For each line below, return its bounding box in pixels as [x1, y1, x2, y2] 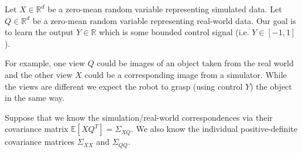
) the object [250, 80, 292, 92]
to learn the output [5, 26, 74, 38]
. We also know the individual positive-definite [131, 123, 297, 135]
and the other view [5, 68, 73, 80]
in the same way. [5, 91, 64, 104]
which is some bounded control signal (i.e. [99, 26, 249, 38]
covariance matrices [5, 135, 75, 148]
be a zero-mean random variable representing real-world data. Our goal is [32, 14, 296, 26]
